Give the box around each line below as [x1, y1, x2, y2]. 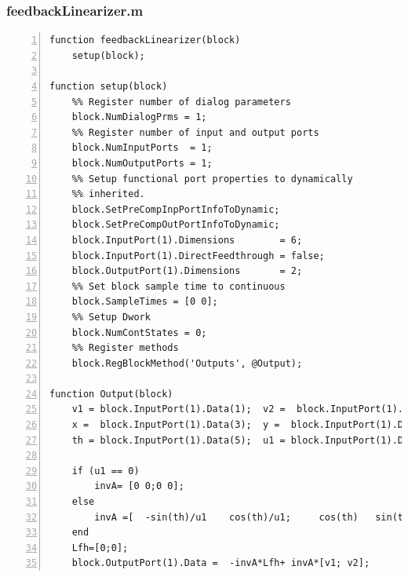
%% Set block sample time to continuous [71, 280, 286, 292]
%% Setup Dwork [71, 311, 151, 323]
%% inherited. [71, 188, 145, 200]
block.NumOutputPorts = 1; [71, 157, 213, 169]
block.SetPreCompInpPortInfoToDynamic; [71, 203, 280, 215]
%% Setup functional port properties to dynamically [71, 173, 353, 184]
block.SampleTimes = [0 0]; [71, 296, 218, 308]
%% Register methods [71, 342, 179, 354]
